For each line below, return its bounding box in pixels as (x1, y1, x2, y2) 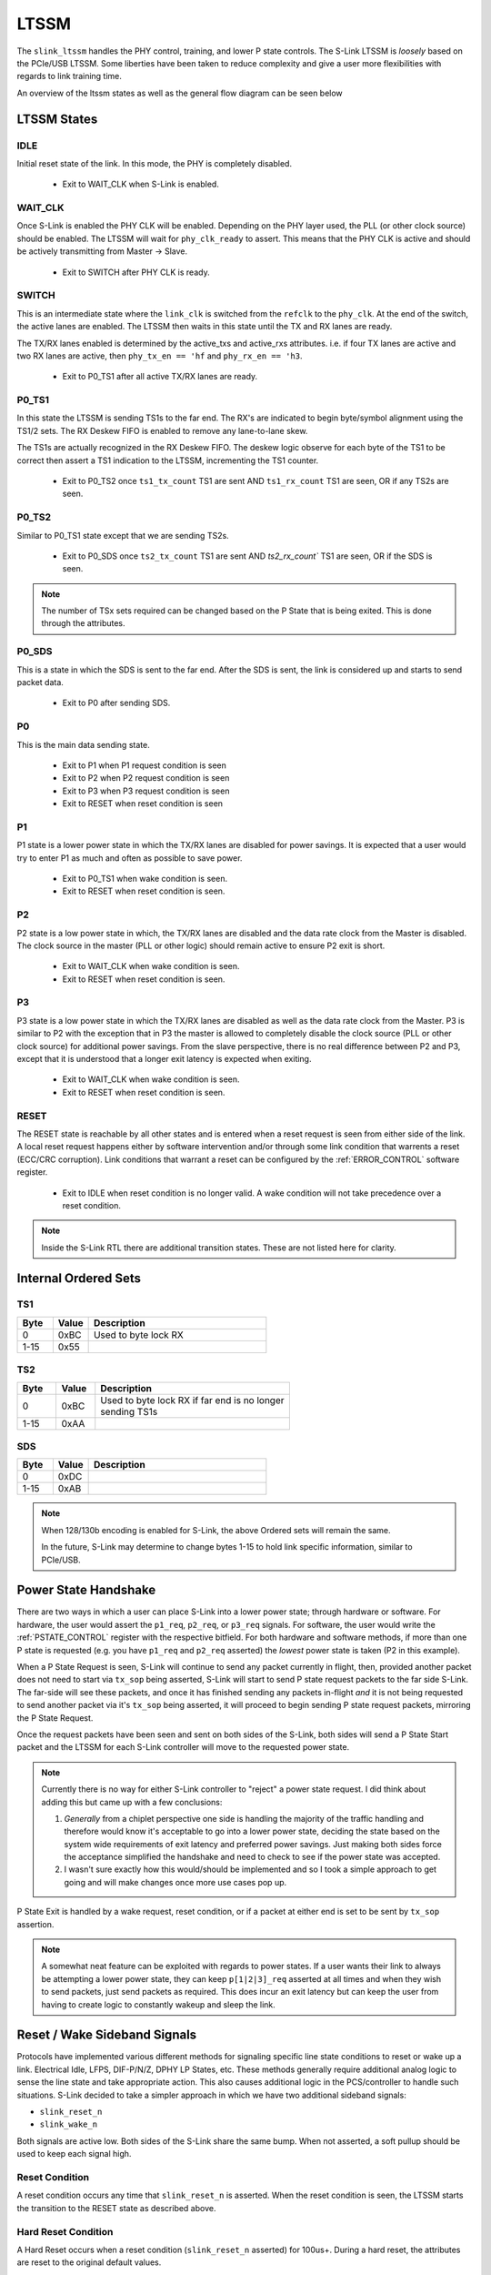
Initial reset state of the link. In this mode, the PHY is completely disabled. (16, 157, 293, 168)
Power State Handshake (16, 1582, 156, 1598)
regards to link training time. (16, 71, 123, 82)
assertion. (16, 1918, 55, 1929)
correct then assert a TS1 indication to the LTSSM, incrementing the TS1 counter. (16, 455, 319, 466)
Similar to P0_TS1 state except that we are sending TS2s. (16, 530, 229, 541)
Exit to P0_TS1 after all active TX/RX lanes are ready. (62, 371, 258, 382)
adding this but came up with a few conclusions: (41, 1796, 223, 1807)
